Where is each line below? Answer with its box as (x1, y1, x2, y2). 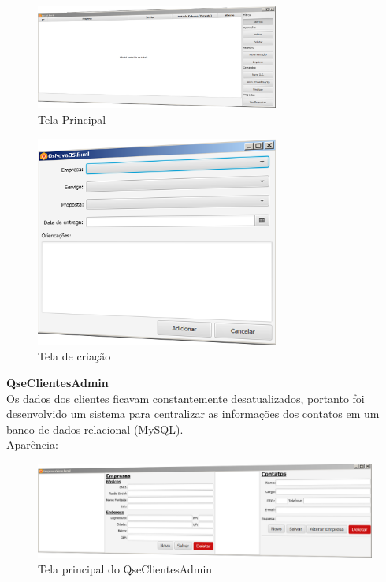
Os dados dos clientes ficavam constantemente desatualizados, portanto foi (6, 390, 365, 406)
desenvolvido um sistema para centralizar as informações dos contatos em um (6, 405, 380, 422)
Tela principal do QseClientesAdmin (38, 560, 213, 576)
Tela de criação (38, 348, 111, 364)
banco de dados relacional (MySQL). (6, 420, 184, 437)
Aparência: (6, 436, 58, 453)
